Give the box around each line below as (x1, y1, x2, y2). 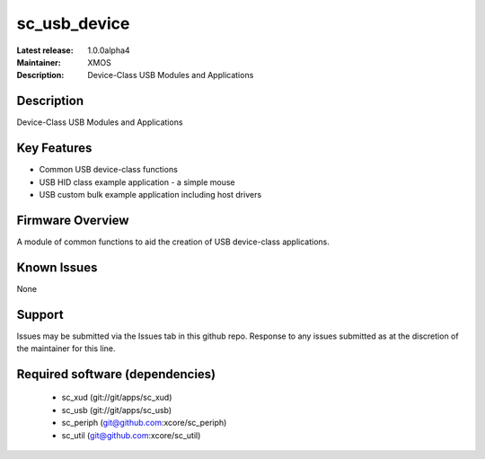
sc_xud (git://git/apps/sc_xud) (61, 392, 172, 403)
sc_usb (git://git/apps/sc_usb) (61, 404, 172, 415)
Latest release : (16, 45, 74, 56)
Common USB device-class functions (39, 164, 179, 175)
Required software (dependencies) (16, 366, 216, 382)
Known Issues (16, 260, 98, 275)
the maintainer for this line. (16, 343, 116, 354)
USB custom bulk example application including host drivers (39, 189, 262, 199)
